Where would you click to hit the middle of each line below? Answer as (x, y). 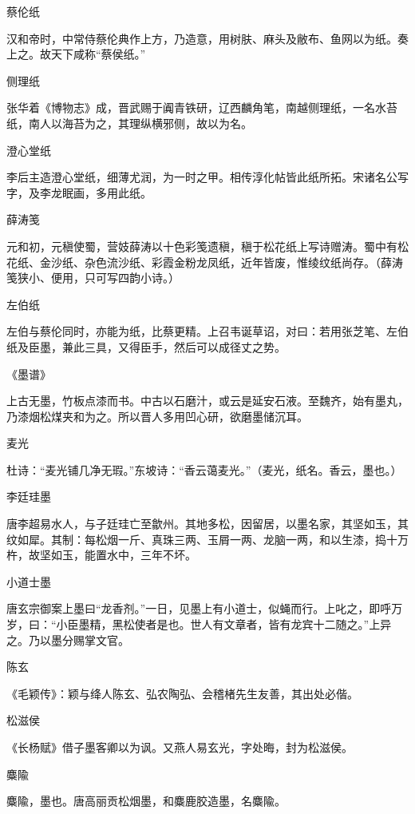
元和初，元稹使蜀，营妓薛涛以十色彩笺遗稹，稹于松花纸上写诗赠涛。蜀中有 (202, 246)
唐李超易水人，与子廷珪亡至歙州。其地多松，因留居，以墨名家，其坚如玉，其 (207, 524)
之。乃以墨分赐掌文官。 (68, 639)
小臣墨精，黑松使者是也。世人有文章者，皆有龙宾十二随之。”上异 (224, 624)
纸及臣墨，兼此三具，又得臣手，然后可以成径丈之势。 (146, 346)
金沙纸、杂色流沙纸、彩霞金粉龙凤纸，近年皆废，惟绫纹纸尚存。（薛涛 (221, 262)
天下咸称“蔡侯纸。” (98, 54)
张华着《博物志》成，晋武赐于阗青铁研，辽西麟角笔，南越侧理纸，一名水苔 (202, 107)
